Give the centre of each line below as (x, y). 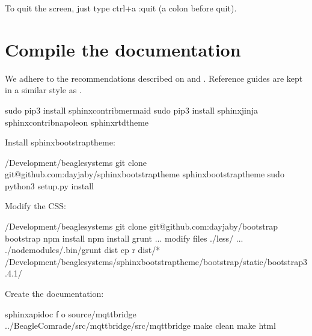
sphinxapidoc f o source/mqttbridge (71, 313)
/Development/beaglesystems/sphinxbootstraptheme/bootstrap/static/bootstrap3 (156, 261)
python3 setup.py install (49, 185)
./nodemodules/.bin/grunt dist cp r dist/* (83, 250)
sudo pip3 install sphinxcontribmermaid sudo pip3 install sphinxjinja (132, 110)
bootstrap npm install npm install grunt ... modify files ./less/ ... (124, 238)
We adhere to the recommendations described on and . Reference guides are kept (154, 78)
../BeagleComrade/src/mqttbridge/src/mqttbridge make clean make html (140, 325)
